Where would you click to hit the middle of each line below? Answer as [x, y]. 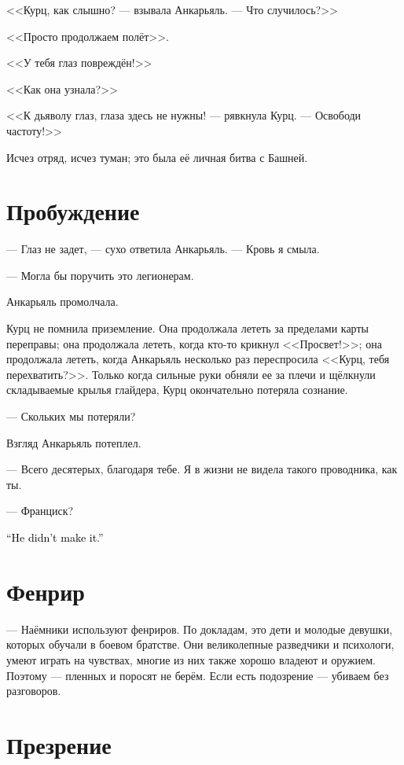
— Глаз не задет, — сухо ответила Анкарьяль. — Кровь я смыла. [163, 249]
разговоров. [34, 691]
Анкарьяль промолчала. [62, 302]
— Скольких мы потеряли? [71, 416]
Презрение [59, 744]
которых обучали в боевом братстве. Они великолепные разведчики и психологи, [200, 644]
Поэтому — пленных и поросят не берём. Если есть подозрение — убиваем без [198, 675]
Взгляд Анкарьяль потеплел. [74, 442]
